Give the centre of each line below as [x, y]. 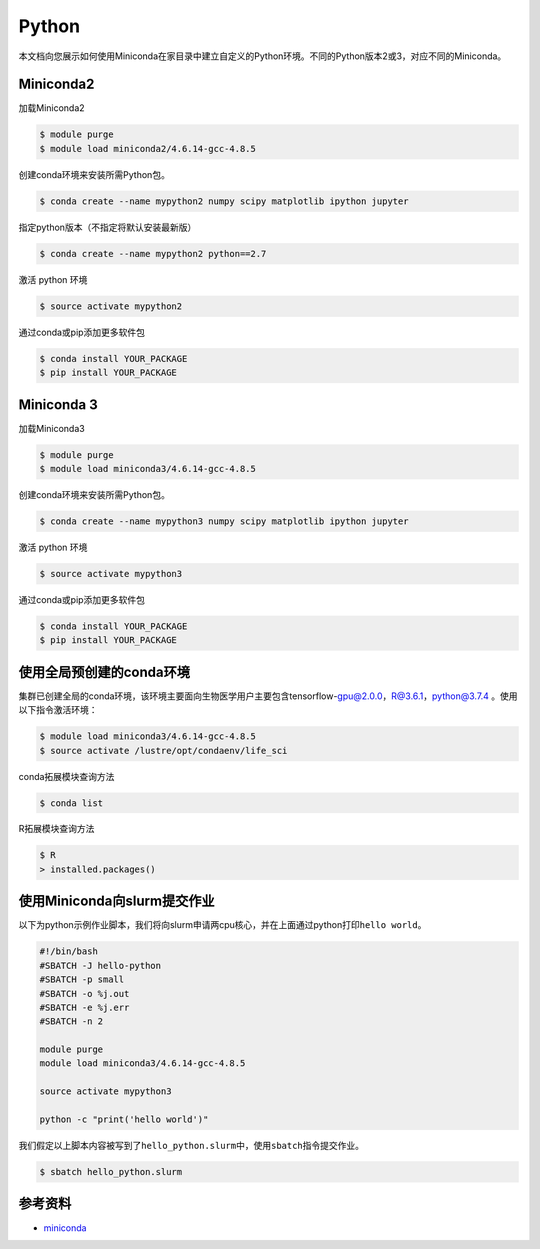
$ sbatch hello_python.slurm [111, 1171]
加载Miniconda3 [51, 428]
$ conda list [71, 803]
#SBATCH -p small [82, 979]
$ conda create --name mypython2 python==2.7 [153, 253]
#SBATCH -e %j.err [84, 1007]
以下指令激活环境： [58, 710]
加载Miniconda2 [51, 108]
